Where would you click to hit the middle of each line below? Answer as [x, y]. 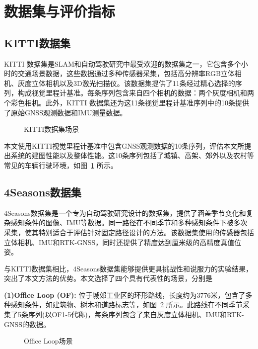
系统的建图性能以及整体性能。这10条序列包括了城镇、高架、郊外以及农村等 [132, 155]
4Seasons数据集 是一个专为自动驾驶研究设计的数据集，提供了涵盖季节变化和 [125, 213]
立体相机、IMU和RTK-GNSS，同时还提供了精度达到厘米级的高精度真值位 [123, 242]
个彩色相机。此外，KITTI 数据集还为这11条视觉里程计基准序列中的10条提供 [127, 102]
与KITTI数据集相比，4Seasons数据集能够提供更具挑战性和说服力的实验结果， [129, 268]
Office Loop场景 [48, 341]
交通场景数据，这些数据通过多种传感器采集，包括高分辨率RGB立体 [126, 73]
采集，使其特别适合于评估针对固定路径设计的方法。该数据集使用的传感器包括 [129, 232]
